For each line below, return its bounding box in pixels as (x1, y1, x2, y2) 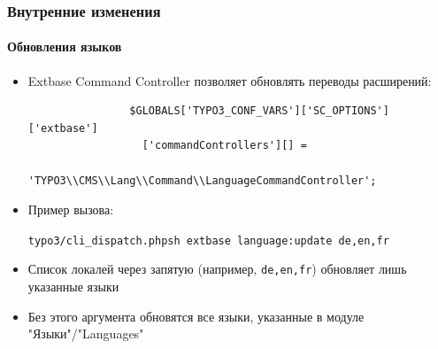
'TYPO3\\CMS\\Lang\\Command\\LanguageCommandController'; (27, 174, 377, 187)
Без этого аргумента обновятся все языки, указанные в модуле (27, 306, 365, 325)
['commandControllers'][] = (142, 139, 307, 152)
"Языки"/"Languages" (27, 324, 144, 343)
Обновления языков (7, 37, 122, 56)
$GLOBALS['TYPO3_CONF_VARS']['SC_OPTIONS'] (129, 105, 389, 118)
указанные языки (27, 277, 119, 296)
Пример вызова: (27, 200, 114, 219)
